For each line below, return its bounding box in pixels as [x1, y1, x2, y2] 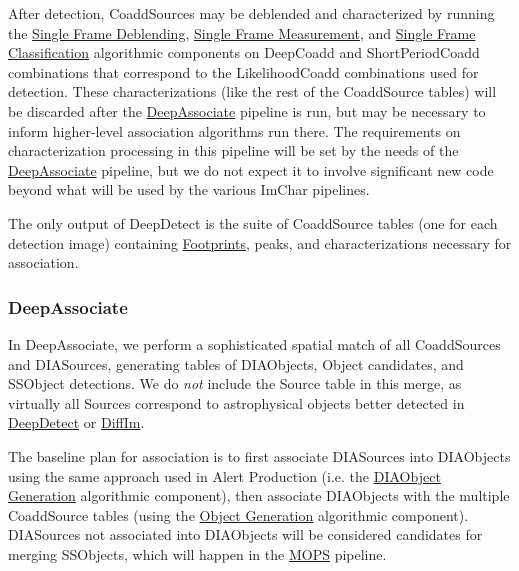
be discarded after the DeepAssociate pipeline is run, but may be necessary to [8, 100, 486, 121]
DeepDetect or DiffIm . [8, 412, 145, 433]
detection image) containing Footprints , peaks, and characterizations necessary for [8, 232, 512, 253]
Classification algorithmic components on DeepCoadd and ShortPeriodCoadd [8, 42, 480, 63]
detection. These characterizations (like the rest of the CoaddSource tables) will [8, 81, 497, 102]
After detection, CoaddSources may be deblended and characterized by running [8, 3, 495, 23]
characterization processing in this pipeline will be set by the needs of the [8, 140, 459, 161]
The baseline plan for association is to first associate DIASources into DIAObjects [8, 445, 511, 466]
